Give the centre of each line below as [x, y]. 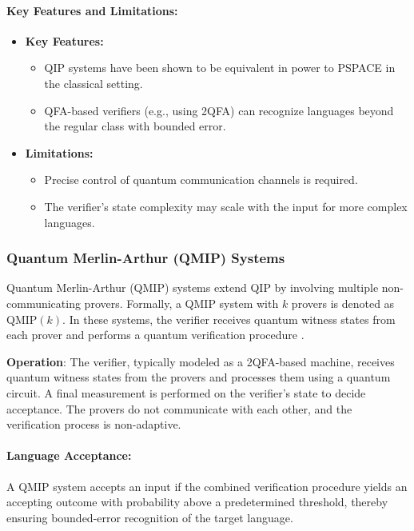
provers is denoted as [343, 303]
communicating [44, 303]
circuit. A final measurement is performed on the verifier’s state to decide [186, 392]
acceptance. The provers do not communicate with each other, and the [179, 408]
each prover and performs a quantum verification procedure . [155, 335]
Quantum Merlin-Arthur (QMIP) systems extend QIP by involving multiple [193, 287]
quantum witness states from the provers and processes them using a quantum [199, 377]
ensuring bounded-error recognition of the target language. [150, 517]
